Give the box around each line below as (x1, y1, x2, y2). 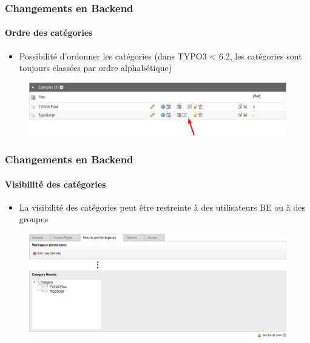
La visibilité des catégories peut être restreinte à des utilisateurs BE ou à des (19, 200, 305, 213)
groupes (19, 212, 48, 225)
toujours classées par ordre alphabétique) (19, 61, 172, 74)
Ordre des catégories (5, 26, 93, 39)
